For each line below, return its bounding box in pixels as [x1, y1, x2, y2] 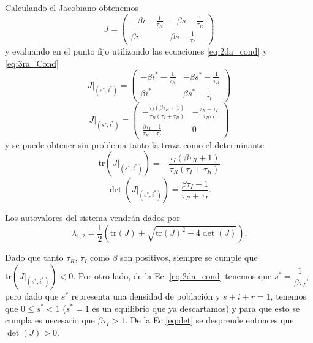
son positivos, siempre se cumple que [120, 251, 258, 264]
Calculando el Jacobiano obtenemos [5, 1, 139, 13]
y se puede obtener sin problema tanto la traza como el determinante [5, 138, 264, 151]
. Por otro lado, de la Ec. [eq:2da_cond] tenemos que [73, 269, 272, 282]
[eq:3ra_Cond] [5, 56, 59, 69]
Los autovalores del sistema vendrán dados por [5, 211, 180, 224]
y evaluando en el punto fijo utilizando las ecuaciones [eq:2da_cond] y [5, 45, 268, 58]
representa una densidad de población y [71, 289, 221, 302]
